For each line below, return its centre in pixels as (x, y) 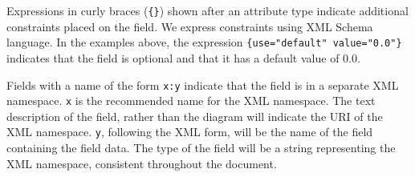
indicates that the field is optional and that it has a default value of (173, 57)
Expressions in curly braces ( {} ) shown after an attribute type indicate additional (207, 10)
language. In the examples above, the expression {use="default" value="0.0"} (204, 42)
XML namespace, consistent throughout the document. (142, 163)
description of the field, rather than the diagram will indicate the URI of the (195, 116)
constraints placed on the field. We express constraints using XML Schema (190, 26)
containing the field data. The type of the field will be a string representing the (201, 148)
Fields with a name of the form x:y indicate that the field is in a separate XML (203, 84)
